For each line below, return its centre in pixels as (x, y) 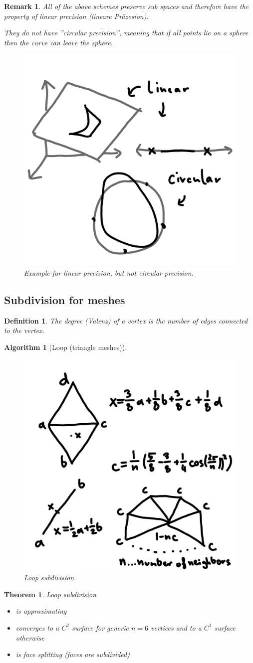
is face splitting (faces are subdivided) (73, 654)
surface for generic (100, 627)
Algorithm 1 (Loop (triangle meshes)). (66, 347)
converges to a (37, 627)
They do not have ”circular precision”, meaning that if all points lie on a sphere (126, 33)
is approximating (41, 611)
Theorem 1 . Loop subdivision (50, 594)
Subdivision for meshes (65, 299)
